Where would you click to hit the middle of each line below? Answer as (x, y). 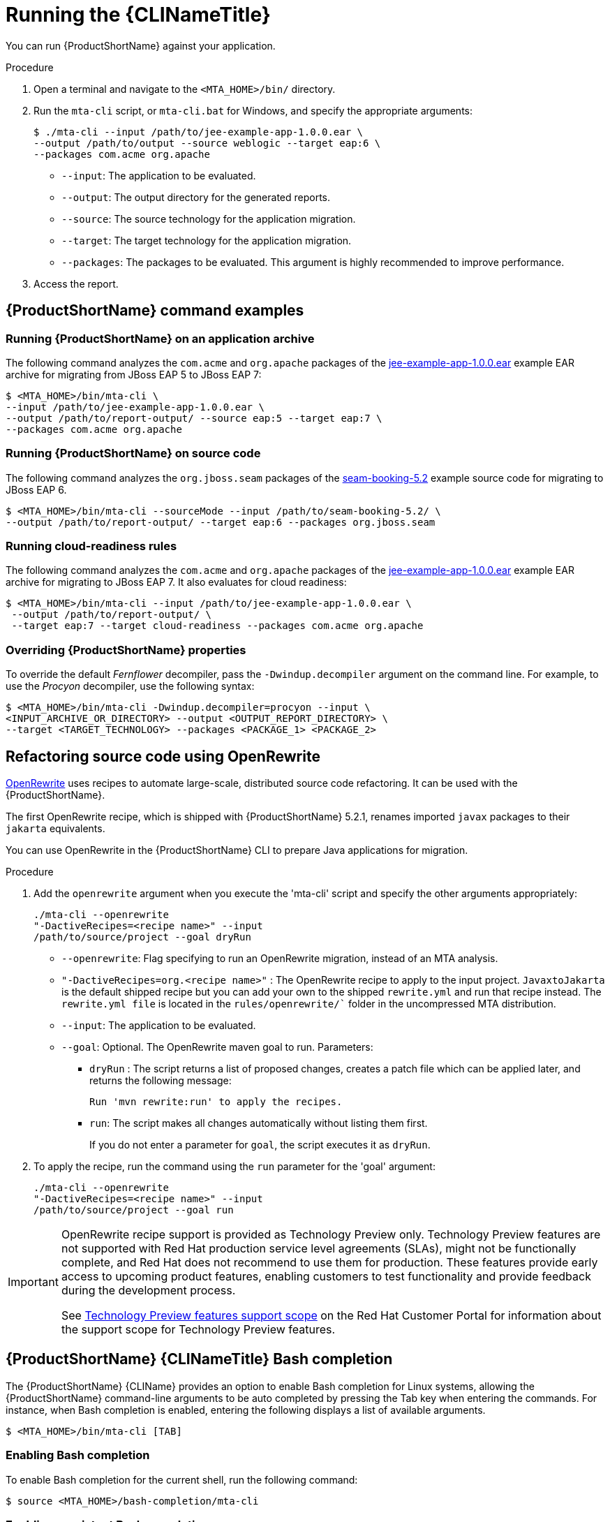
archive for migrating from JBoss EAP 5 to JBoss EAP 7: (134, 374)
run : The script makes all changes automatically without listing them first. (259, 1123)
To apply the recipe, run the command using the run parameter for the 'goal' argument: (235, 1167)
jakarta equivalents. (55, 829)
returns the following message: (161, 1081)
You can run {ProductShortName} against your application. (141, 45)
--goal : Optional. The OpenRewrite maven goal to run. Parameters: (217, 1047)
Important (33, 1282)
